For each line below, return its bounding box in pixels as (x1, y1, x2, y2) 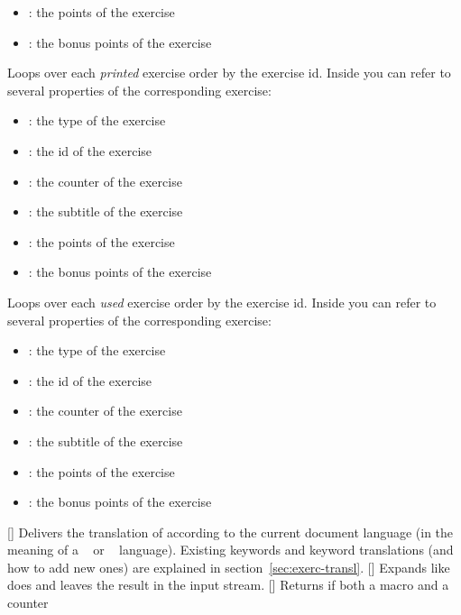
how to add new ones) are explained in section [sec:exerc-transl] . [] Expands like (7, 557, 450, 576)
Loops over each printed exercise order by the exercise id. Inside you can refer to (7, 63, 451, 82)
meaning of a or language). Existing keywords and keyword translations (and (7, 540, 454, 559)
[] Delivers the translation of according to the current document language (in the (7, 522, 454, 541)
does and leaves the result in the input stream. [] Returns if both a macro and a (7, 575, 449, 594)
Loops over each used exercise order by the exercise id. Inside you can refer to (7, 292, 437, 311)
